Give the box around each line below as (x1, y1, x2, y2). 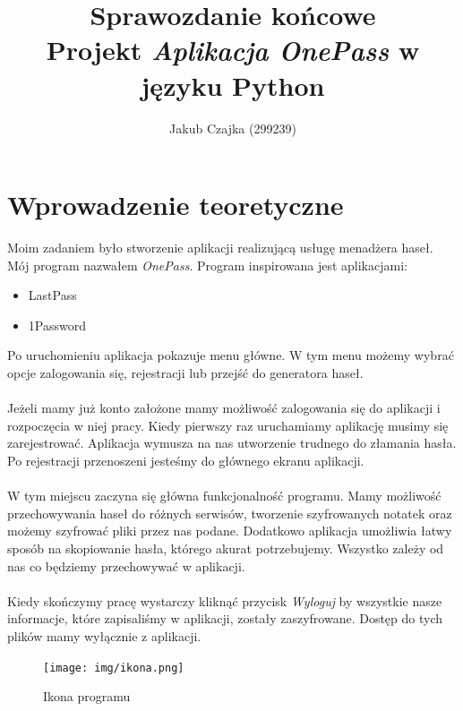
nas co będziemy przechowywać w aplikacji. (7, 556, 245, 575)
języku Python (141, 66, 325, 103)
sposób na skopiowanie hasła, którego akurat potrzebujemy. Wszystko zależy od (7, 538, 444, 557)
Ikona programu (43, 687, 131, 706)
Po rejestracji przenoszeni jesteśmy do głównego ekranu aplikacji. (7, 450, 364, 469)
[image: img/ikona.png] (43, 661, 184, 674)
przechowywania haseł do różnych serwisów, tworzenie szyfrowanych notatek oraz (7, 503, 452, 522)
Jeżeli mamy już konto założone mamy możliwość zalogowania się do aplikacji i (7, 398, 441, 417)
